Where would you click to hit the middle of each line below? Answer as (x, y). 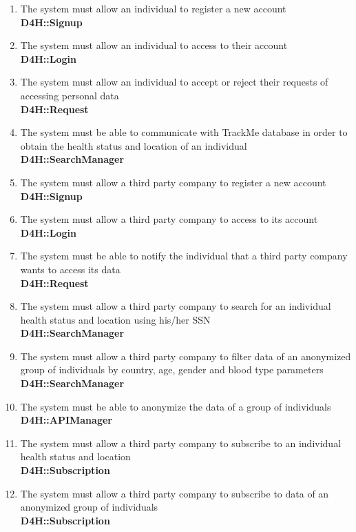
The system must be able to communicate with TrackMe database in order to (184, 132)
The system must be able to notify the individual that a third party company (184, 256)
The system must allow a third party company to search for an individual (176, 306)
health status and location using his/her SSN (115, 319)
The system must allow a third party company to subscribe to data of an (175, 493)
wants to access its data (70, 269)
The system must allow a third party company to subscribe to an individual (181, 443)
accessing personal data (70, 95)
